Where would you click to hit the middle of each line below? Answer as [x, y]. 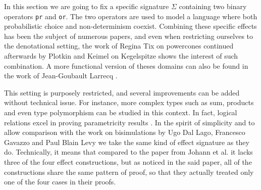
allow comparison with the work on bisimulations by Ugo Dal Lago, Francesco [125, 132]
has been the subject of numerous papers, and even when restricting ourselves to [129, 36]
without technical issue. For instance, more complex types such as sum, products [129, 102]
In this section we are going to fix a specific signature [87, 6]
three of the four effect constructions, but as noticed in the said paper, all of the [128, 161]
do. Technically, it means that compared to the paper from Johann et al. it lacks [128, 152]
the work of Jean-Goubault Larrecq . [61, 76]
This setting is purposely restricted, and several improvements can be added [122, 92]
